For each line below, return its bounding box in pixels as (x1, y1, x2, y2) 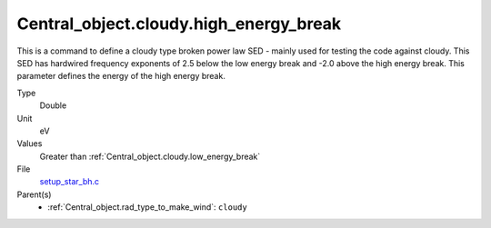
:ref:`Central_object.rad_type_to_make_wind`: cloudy (47, 202, 247, 213)
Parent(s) (16, 189, 52, 200)
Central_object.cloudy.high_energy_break (16, 14, 342, 34)
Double (39, 100, 67, 111)
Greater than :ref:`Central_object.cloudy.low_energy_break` (39, 151, 261, 162)
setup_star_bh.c (39, 176, 100, 187)
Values (16, 138, 43, 149)
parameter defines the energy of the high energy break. (16, 71, 226, 82)
